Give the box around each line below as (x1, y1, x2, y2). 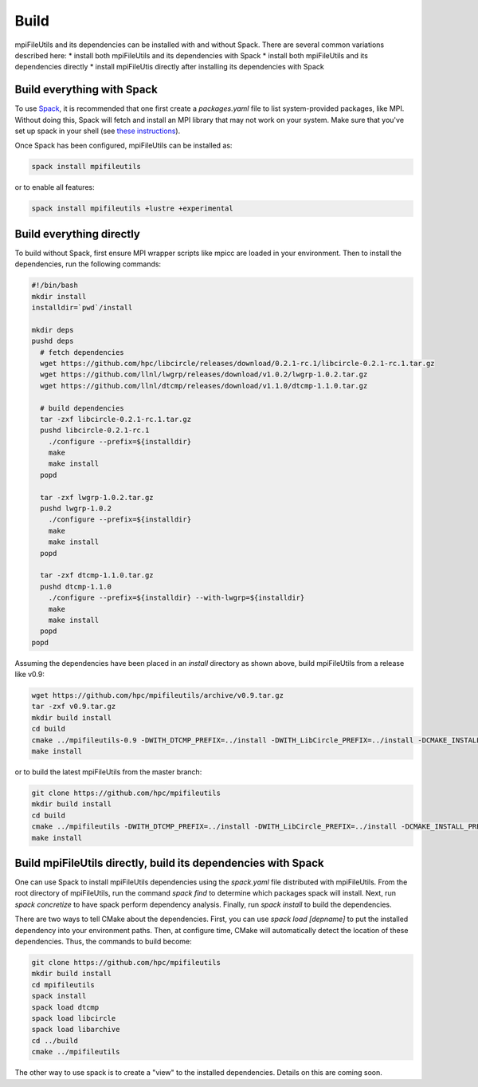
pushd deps (31, 337, 74, 346)
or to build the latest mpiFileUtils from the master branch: (14, 767, 202, 777)
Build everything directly (14, 227, 141, 241)
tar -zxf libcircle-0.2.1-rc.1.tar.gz (40, 415, 191, 423)
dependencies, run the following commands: (14, 259, 162, 269)
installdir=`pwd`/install (31, 303, 133, 313)
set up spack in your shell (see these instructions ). (14, 126, 181, 136)
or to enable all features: (14, 183, 95, 192)
